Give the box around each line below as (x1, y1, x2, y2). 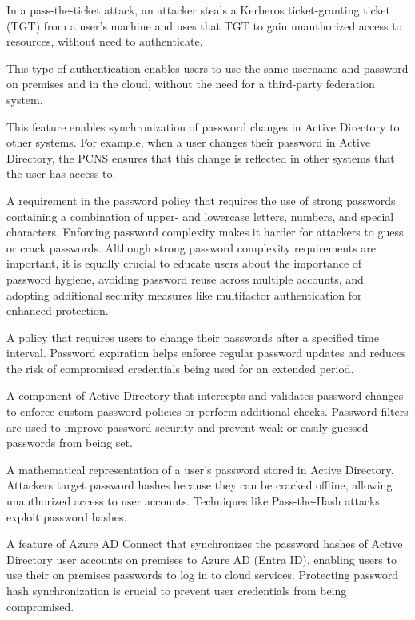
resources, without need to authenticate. (6, 33, 203, 50)
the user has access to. (6, 165, 116, 182)
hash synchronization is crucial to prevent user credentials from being (6, 582, 347, 598)
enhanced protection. (6, 302, 109, 319)
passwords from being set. (6, 434, 133, 451)
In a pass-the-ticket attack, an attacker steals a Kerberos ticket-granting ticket (6, 2, 390, 18)
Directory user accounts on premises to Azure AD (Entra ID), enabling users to (6, 550, 397, 567)
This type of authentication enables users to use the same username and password (6, 59, 409, 76)
